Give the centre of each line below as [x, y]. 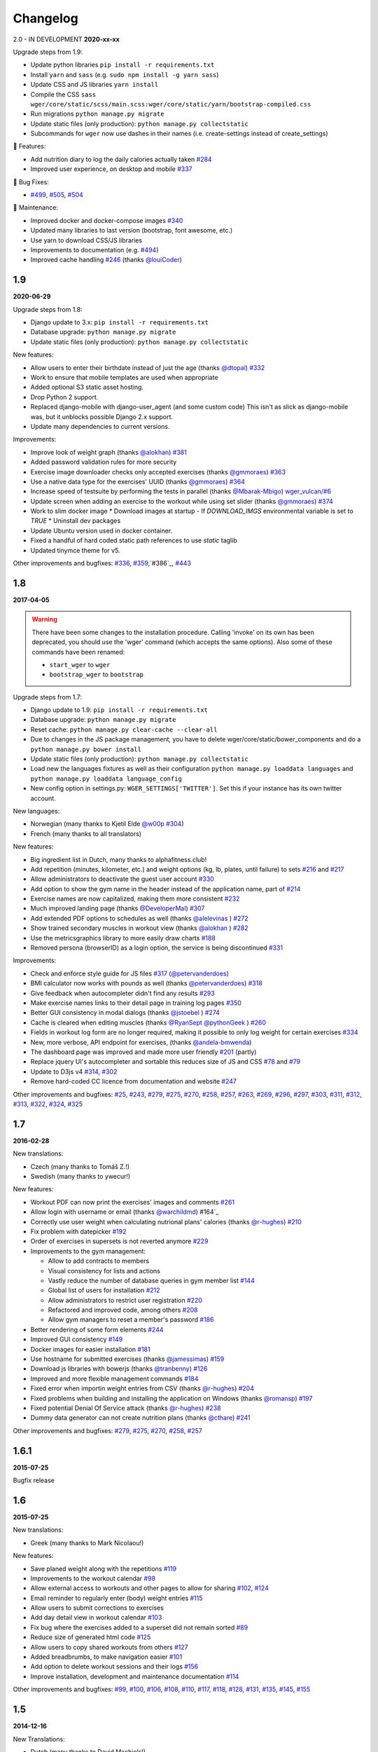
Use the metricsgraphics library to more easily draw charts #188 [123, 938]
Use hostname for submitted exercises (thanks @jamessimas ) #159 [127, 1359]
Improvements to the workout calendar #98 [93, 1578]
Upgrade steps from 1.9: [48, 52]
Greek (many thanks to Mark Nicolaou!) [87, 1542]
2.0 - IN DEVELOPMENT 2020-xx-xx [66, 39]
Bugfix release [34, 1480]
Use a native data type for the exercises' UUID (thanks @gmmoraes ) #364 [138, 481]
